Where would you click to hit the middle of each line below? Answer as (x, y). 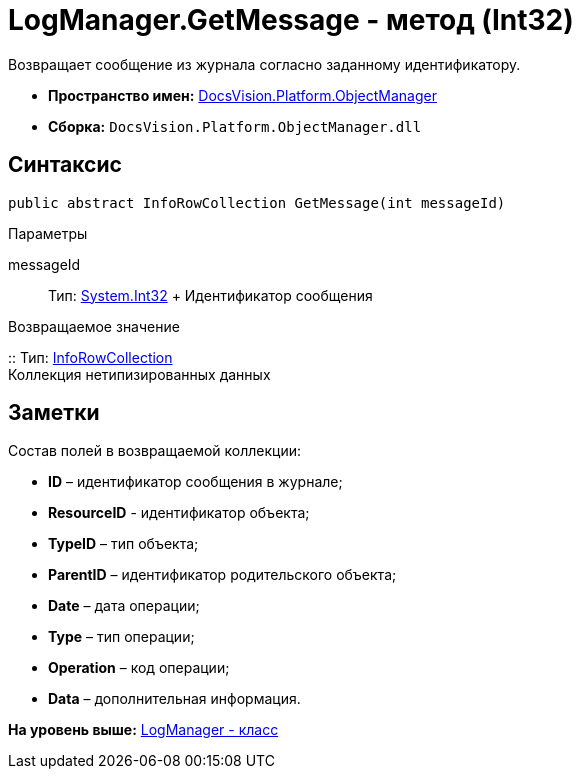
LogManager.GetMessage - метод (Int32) (291, 20)
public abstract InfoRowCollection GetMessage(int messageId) (257, 202)
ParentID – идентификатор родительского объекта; (222, 575)
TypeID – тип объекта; (123, 544)
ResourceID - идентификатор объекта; (179, 513)
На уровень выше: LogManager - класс (143, 730)
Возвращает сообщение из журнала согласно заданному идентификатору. (264, 64)
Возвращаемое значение (94, 326)
